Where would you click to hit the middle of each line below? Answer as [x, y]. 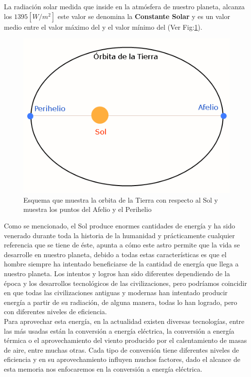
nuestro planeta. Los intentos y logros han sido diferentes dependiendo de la [117, 273]
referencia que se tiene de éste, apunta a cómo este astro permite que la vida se [122, 245]
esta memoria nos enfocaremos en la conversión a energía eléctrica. [103, 368]
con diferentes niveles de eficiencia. [55, 311]
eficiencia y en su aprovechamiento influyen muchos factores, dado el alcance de [122, 359]
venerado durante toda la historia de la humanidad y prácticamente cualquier [119, 235]
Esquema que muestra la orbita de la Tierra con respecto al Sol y [121, 199]
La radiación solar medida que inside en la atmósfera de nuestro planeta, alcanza [124, 6]
